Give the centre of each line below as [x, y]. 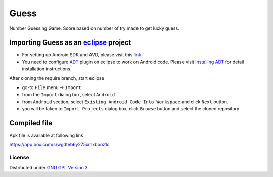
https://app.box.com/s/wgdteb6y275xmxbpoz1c [59, 145]
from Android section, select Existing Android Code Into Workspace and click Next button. [125, 102]
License [19, 158]
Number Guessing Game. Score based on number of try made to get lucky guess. [94, 28]
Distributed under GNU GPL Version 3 [49, 167]
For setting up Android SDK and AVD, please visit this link [82, 55]
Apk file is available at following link [46, 135]
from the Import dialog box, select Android [69, 95]
